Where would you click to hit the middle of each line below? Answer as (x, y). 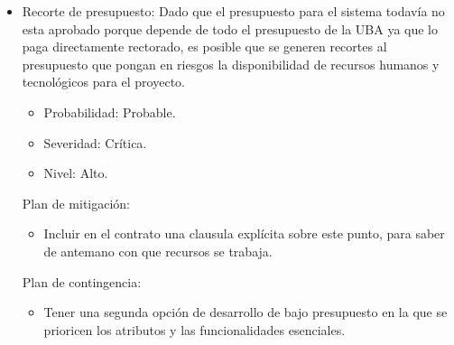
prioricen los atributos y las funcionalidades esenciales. (195, 329)
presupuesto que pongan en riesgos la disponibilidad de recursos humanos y (231, 64)
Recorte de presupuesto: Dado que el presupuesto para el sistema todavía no (233, 11)
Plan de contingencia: (82, 281)
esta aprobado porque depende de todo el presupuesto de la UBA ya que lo (230, 28)
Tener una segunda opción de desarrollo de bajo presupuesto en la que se (246, 312)
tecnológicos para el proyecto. (103, 82)
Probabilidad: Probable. (110, 112)
